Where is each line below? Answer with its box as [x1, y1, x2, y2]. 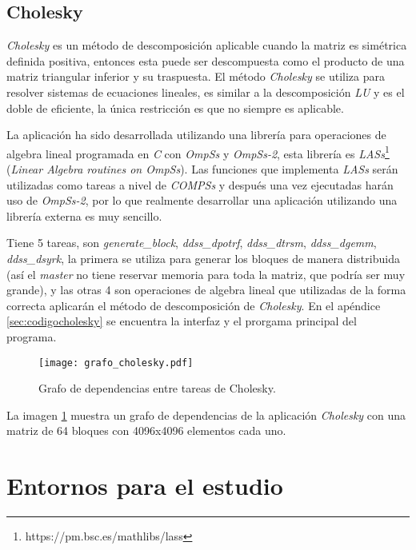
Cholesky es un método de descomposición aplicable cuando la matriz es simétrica [6, 37, 407, 54]
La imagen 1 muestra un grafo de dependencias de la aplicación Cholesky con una [6, 406, 406, 423]
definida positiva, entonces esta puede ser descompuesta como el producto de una [6, 52, 405, 69]
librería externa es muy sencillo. [6, 207, 162, 224]
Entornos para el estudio [6, 469, 283, 502]
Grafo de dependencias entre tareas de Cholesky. [38, 380, 276, 397]
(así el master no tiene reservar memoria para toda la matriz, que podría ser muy [6, 265, 406, 282]
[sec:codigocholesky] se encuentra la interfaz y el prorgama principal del [6, 313, 357, 329]
